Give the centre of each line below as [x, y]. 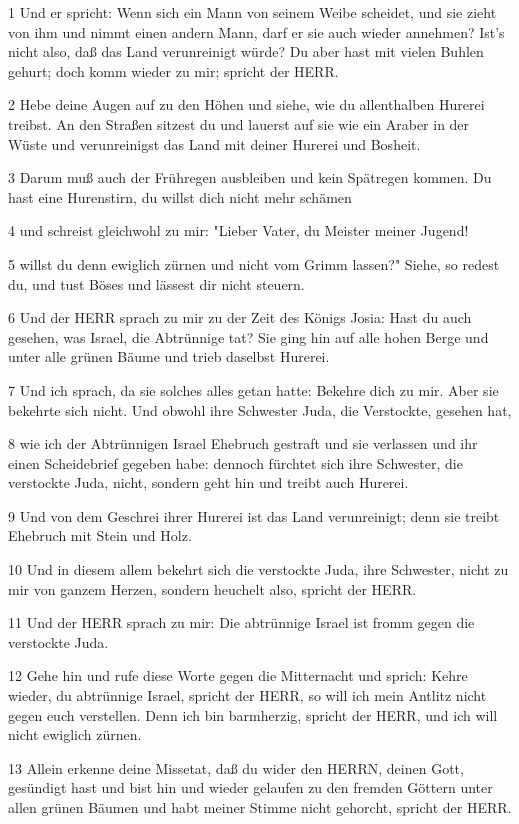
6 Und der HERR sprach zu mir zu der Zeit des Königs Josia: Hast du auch [240, 317]
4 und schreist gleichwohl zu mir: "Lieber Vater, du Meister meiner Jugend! [238, 230]
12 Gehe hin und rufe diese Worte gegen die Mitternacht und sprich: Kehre [238, 675]
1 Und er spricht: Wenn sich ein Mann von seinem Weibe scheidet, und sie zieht [252, 12]
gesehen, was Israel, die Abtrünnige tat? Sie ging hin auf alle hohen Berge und [248, 336]
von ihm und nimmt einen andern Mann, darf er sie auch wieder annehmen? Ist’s [256, 31]
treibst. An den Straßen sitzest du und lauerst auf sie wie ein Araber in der [239, 123]
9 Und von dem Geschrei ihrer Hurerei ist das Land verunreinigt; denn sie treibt [254, 515]
